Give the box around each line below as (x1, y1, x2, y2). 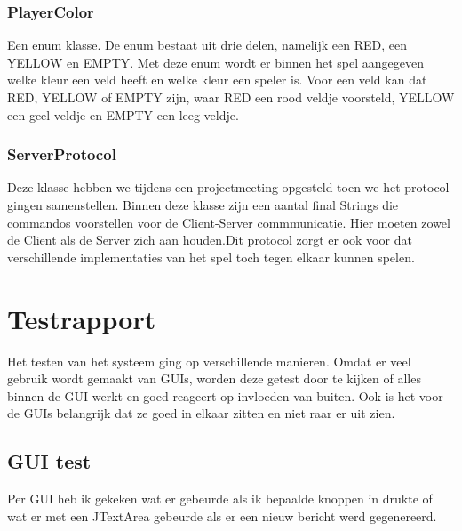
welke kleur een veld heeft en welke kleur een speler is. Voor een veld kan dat (7, 70, 427, 89)
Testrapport (7, 300, 156, 336)
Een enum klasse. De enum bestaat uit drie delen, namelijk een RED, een (7, 36, 407, 54)
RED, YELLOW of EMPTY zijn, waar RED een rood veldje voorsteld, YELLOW (7, 88, 455, 106)
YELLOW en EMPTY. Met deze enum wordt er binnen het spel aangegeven (7, 52, 424, 71)
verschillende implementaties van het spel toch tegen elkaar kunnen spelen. (7, 247, 415, 266)
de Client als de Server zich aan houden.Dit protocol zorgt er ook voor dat (7, 230, 412, 249)
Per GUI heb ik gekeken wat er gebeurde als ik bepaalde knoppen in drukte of (7, 489, 433, 508)
